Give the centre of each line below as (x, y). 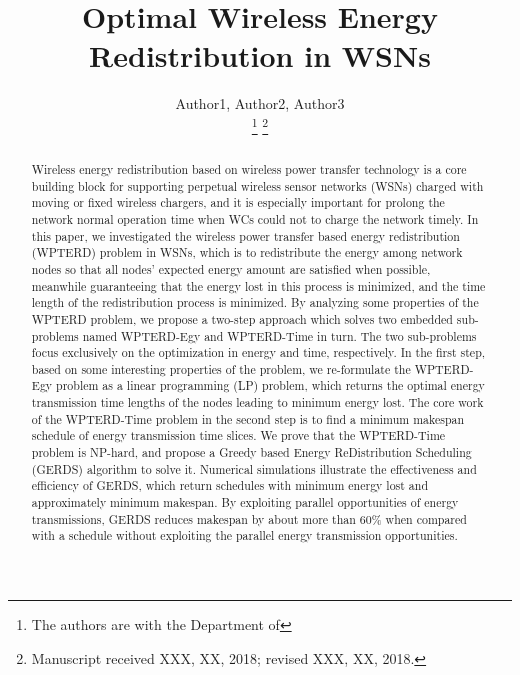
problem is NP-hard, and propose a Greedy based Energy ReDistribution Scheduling (251, 452)
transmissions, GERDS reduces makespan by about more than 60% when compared (249, 518)
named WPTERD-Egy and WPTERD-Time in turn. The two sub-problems (279, 335)
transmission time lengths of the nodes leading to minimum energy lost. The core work (257, 402)
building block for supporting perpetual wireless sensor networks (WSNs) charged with (257, 185)
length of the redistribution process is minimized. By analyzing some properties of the (255, 302)
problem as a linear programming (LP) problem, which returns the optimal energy (270, 385)
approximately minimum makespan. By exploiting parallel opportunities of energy (245, 502)
